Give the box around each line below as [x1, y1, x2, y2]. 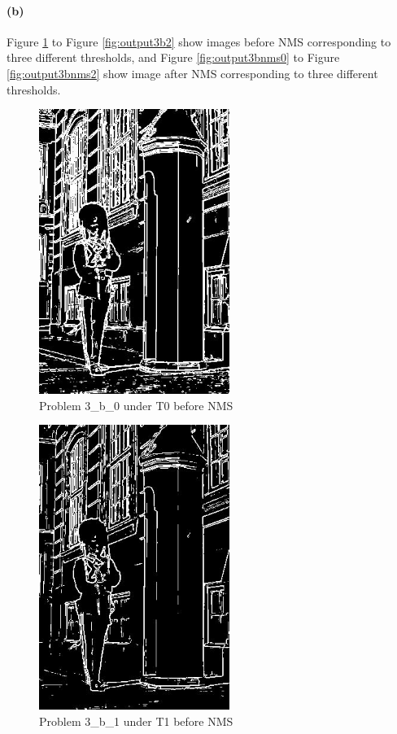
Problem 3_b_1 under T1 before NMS [39, 712, 233, 729]
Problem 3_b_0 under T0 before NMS [39, 396, 233, 413]
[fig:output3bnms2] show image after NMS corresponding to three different [7, 64, 378, 81]
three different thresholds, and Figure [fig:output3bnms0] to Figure [7, 49, 340, 66]
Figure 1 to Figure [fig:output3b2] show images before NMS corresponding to [7, 33, 391, 50]
